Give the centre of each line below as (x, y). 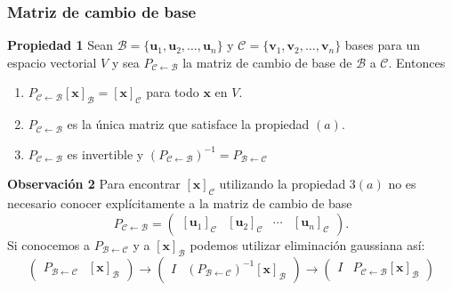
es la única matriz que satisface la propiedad (188, 124)
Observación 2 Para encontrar (94, 184)
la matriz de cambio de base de (267, 62)
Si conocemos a (49, 244)
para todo (173, 92)
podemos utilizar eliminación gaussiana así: (307, 244)
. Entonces (417, 62)
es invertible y (105, 154)
